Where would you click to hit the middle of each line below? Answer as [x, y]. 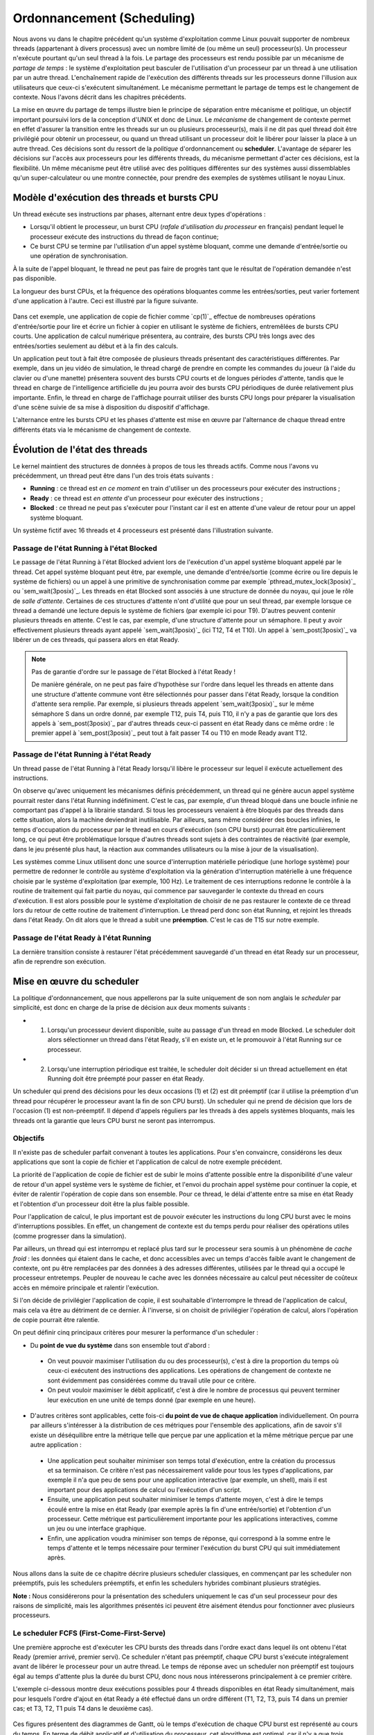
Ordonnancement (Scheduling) [104, 18]
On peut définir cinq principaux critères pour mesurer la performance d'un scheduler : [136, 1332]
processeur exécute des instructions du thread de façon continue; [124, 237]
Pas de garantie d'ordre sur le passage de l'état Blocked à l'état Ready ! [133, 672]
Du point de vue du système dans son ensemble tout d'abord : [120, 1345]
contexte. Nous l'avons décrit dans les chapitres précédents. [99, 96]
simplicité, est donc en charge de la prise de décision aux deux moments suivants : [131, 1008]
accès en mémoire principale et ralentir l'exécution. [86, 1287]
